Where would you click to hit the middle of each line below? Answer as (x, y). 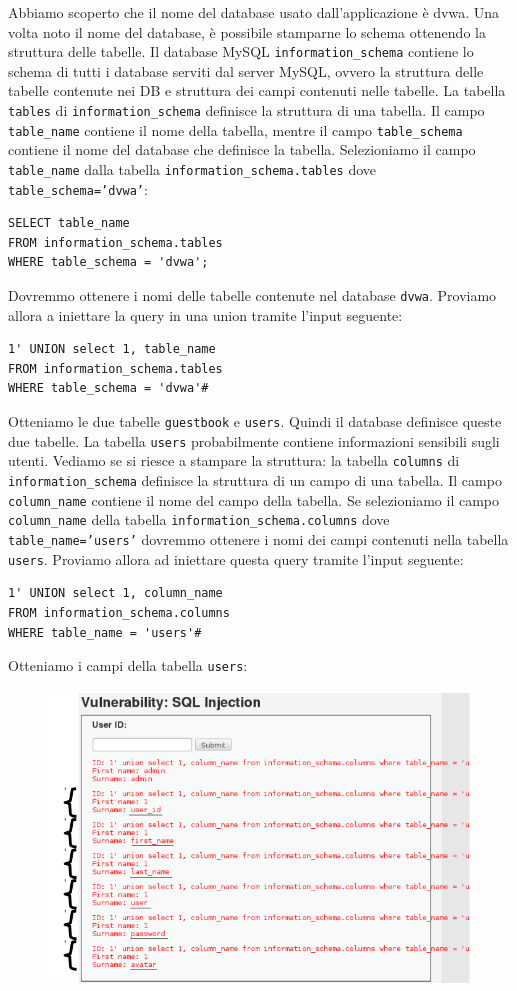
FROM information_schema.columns (119, 612)
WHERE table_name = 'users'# (105, 632)
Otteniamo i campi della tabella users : (128, 665)
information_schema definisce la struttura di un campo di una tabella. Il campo (255, 480)
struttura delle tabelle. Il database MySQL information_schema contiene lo (241, 51)
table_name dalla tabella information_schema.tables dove (192, 168)
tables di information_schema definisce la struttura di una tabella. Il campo (246, 110)
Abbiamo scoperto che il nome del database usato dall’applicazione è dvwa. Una (254, 12)
